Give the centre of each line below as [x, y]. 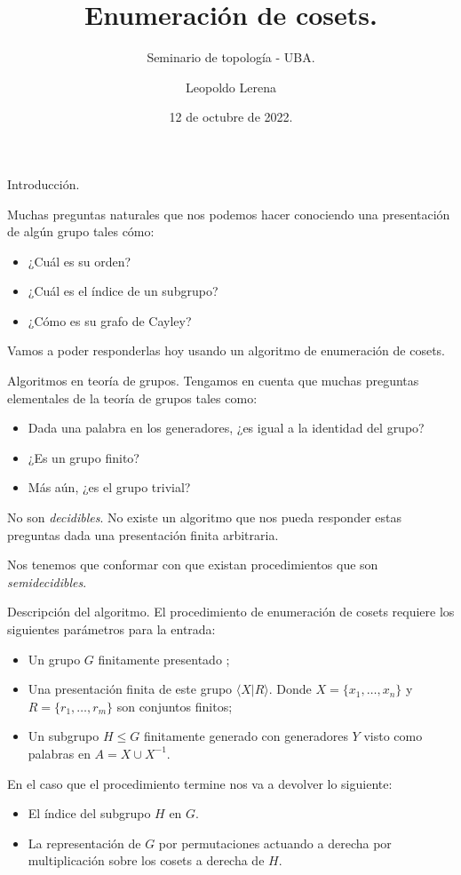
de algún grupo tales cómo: [81, 231]
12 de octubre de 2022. [231, 117]
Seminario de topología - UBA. [231, 57]
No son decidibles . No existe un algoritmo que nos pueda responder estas [204, 517]
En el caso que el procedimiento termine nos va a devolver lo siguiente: [200, 783]
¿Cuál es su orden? [79, 261]
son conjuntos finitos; [175, 706]
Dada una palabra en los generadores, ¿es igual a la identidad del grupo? [226, 428]
